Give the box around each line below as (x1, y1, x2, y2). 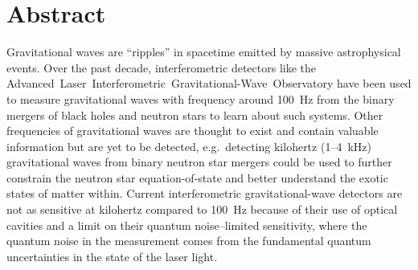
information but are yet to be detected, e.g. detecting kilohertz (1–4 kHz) (6, 137, 371, 154)
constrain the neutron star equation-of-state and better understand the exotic (6, 169, 388, 186)
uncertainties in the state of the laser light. (6, 247, 218, 264)
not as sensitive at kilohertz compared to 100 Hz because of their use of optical (6, 201, 398, 218)
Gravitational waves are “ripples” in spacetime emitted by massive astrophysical (6, 43, 401, 60)
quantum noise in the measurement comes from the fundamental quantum (6, 232, 371, 249)
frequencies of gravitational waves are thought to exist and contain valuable (6, 122, 379, 139)
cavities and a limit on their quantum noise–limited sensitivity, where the (6, 216, 367, 233)
